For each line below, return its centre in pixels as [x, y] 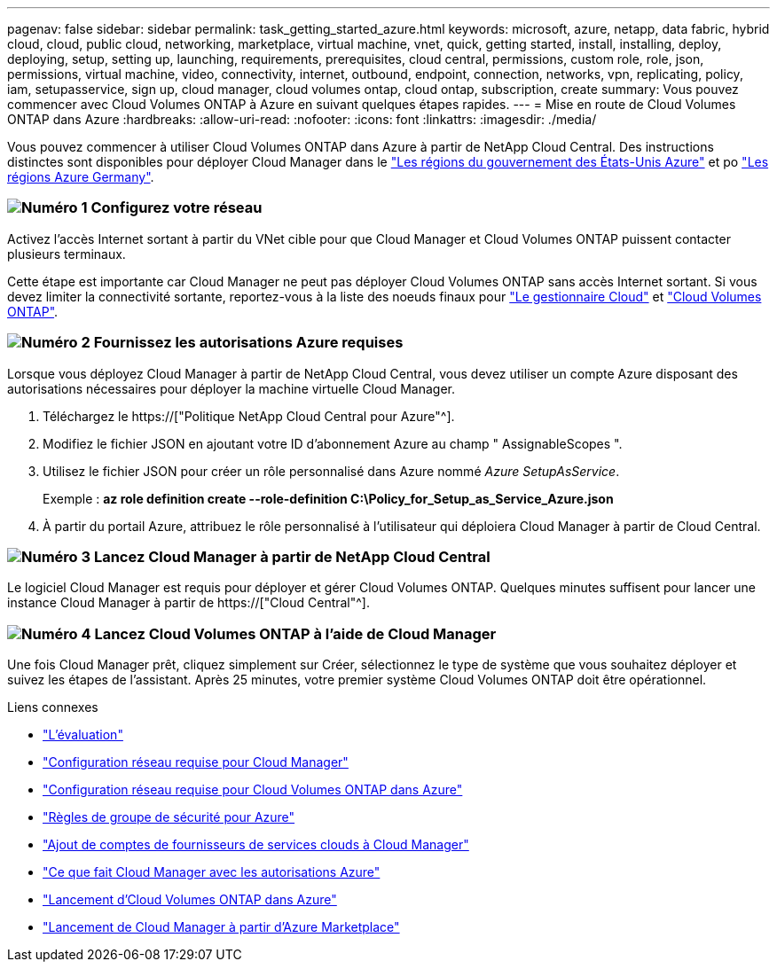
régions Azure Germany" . [81, 177]
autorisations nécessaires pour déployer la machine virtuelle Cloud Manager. [231, 388]
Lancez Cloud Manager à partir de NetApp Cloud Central [292, 556]
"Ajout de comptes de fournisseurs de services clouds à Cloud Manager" [256, 844]
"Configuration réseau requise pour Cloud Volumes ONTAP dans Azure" [253, 789]
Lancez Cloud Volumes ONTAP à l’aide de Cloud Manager [295, 633]
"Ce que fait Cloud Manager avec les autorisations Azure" [212, 872]
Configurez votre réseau [177, 208]
